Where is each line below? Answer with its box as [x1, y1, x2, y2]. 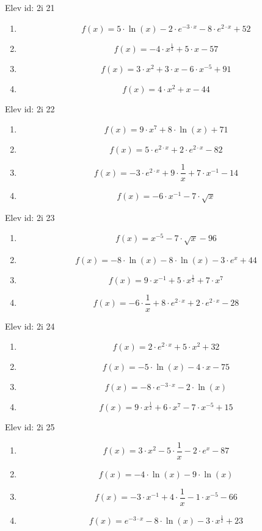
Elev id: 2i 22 [5, 102, 55, 115]
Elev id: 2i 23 [5, 211, 55, 223]
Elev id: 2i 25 [5, 421, 55, 433]
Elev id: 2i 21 [5, 1, 55, 13]
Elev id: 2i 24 [5, 319, 55, 332]
